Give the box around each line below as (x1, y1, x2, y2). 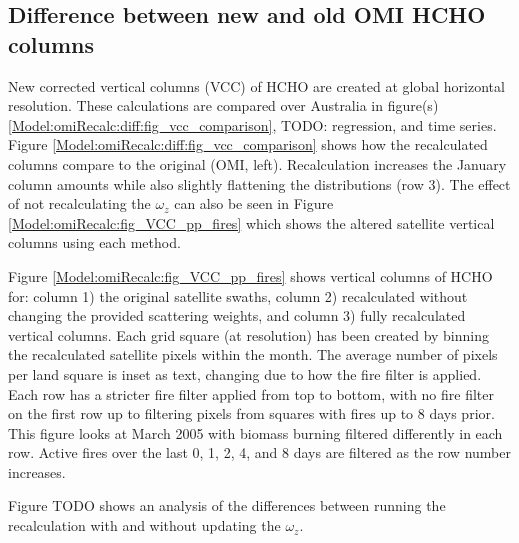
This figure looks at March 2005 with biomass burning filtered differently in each (8, 422, 503, 443)
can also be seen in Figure (174, 193, 334, 214)
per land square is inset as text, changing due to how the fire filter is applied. (8, 363, 482, 384)
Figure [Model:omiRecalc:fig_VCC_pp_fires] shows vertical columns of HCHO (8, 265, 493, 286)
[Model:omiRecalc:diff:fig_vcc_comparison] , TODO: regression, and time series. (8, 114, 497, 135)
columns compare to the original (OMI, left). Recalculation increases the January (8, 153, 507, 174)
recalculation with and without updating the (8, 515, 281, 536)
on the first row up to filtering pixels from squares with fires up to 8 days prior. (8, 403, 495, 424)
